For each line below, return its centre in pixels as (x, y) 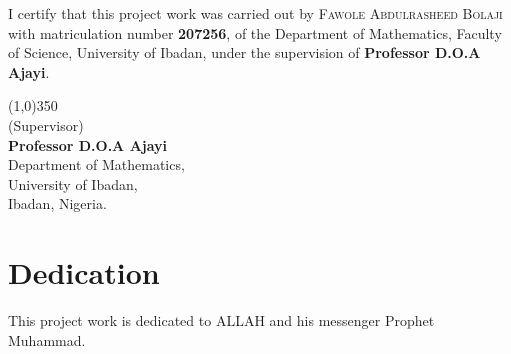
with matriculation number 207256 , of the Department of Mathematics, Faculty (255, 32)
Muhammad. (47, 339)
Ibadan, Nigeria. (57, 203)
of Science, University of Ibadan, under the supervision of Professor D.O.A (244, 52)
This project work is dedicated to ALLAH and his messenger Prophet (221, 320)
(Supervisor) (46, 124)
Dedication (84, 272)
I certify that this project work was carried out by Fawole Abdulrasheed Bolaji (255, 13)
